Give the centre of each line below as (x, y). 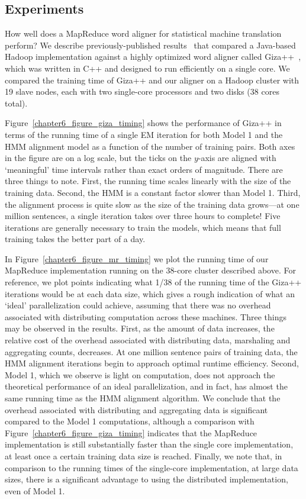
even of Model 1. (35, 490)
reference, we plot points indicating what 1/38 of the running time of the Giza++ (153, 282)
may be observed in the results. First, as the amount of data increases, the (140, 328)
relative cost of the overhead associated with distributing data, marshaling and (148, 340)
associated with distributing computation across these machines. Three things (146, 316)
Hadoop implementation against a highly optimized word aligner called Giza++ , (153, 57)
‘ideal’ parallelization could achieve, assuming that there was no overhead (138, 305)
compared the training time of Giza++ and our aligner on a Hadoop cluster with (152, 80)
